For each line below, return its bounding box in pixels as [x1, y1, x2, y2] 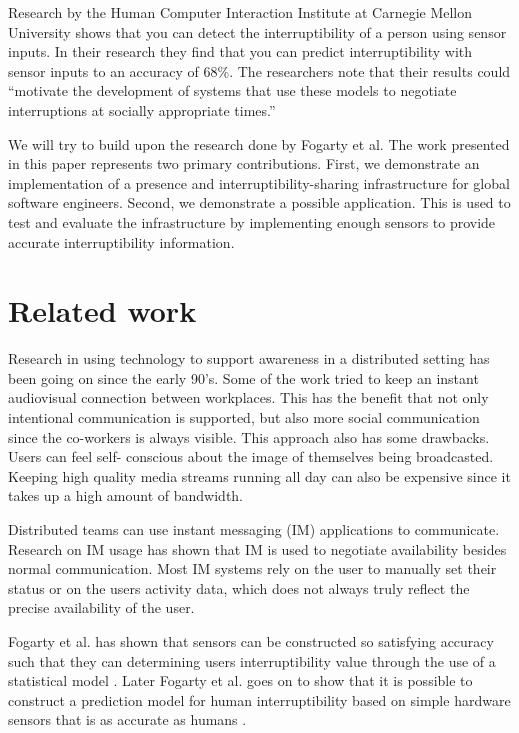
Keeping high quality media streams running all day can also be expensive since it [8, 465, 511, 486]
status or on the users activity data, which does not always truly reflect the [8, 577, 470, 598]
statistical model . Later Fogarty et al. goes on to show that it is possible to [8, 670, 473, 691]
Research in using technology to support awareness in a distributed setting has [8, 348, 490, 369]
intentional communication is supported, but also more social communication [8, 407, 480, 428]
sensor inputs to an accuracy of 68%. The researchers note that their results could [8, 60, 511, 81]
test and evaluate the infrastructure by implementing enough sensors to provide [8, 211, 496, 232]
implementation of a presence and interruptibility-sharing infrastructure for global [8, 172, 510, 193]
